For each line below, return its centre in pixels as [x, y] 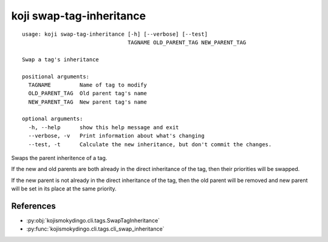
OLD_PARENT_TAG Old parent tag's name [87, 93]
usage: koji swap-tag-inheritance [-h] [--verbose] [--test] [115, 34]
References [33, 206]
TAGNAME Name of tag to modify [87, 85]
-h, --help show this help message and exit [104, 127]
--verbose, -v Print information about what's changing [116, 136]
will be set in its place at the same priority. [64, 189]
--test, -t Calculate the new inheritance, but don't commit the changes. [150, 144]
